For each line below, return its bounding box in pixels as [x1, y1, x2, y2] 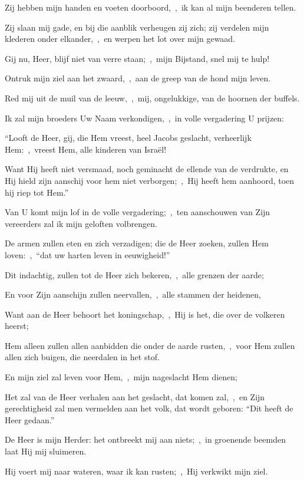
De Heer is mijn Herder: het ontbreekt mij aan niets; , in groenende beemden [5, 433, 286, 446]
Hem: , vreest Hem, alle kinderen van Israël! [5, 143, 167, 155]
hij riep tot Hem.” [5, 186, 69, 198]
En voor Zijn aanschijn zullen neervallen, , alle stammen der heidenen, [5, 288, 261, 301]
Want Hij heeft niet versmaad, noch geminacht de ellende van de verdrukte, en [5, 163, 289, 175]
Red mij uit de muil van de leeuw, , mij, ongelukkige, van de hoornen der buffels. [5, 91, 300, 104]
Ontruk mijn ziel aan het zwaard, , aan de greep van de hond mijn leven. [5, 72, 271, 84]
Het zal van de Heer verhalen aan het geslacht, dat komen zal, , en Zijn [5, 390, 265, 403]
